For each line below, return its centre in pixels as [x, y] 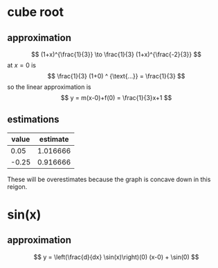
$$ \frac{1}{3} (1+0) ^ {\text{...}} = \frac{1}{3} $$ [116, 76]
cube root [36, 12]
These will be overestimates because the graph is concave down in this [109, 179]
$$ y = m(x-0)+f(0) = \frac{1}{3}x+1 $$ [116, 98]
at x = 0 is [22, 65]
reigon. [17, 186]
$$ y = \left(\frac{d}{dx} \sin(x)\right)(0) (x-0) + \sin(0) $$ [116, 257]
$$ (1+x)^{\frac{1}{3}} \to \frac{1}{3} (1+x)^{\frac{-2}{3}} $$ [116, 54]
